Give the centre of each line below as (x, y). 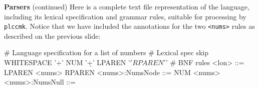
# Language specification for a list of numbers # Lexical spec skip (106, 52)
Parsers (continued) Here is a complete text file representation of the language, (127, 6)
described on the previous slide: (52, 36)
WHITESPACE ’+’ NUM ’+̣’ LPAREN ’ (67, 62)
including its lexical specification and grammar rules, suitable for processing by (125, 16)
